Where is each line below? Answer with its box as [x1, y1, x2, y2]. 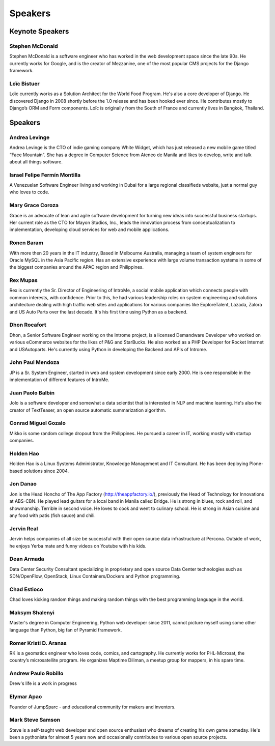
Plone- [249, 461, 264, 467]
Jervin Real [9, 525, 38, 532]
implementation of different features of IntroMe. [9, 377, 109, 383]
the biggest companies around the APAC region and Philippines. [9, 264, 144, 270]
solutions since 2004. [23, 468, 69, 474]
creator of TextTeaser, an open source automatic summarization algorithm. [9, 407, 167, 413]
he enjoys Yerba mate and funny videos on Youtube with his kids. [9, 542, 147, 549]
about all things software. [9, 158, 63, 165]
